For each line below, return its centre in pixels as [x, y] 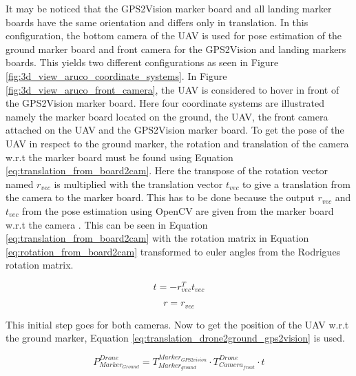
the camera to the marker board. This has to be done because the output [160, 197]
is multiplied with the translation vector [138, 184]
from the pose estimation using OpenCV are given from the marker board [178, 210]
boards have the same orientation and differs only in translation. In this [157, 22]
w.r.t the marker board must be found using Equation [119, 157]
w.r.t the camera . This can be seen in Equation [107, 224]
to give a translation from [296, 184]
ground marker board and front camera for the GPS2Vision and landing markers [176, 49]
